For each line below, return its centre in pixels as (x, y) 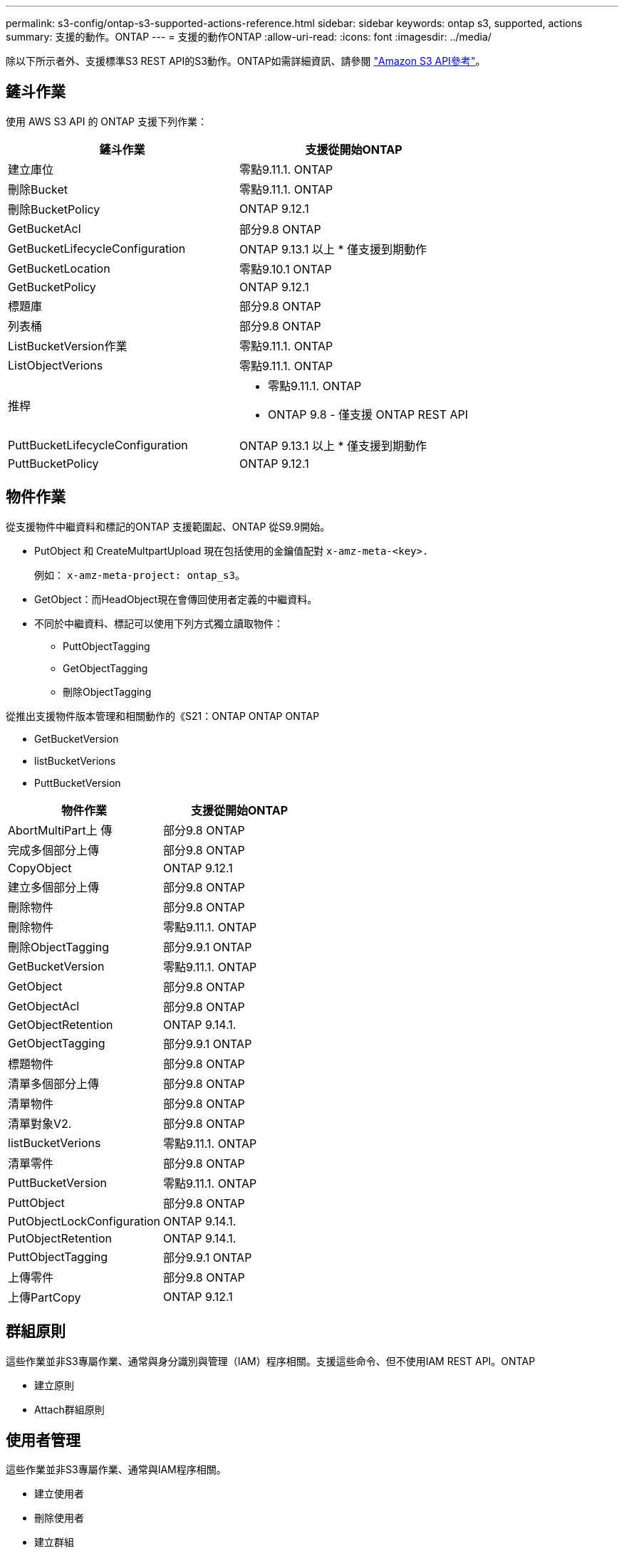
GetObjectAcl (44, 1006)
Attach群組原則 (69, 1409)
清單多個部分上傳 (54, 1083)
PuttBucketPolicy (53, 463)
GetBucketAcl (45, 228)
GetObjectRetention (61, 1024)
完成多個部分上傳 (54, 850)
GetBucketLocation (59, 268)
